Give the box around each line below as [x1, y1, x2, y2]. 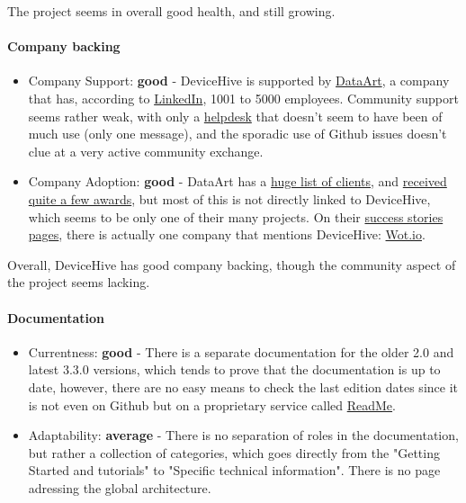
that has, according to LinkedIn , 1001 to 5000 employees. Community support [28, 88, 459, 107]
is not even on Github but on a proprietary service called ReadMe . [28, 395, 396, 414]
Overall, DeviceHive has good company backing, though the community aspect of [7, 255, 456, 274]
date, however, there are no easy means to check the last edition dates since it [28, 377, 458, 396]
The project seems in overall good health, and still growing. [7, 2, 336, 20]
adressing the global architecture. [28, 478, 211, 497]
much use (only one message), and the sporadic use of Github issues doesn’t [28, 124, 447, 143]
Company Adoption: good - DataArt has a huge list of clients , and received [28, 172, 447, 191]
